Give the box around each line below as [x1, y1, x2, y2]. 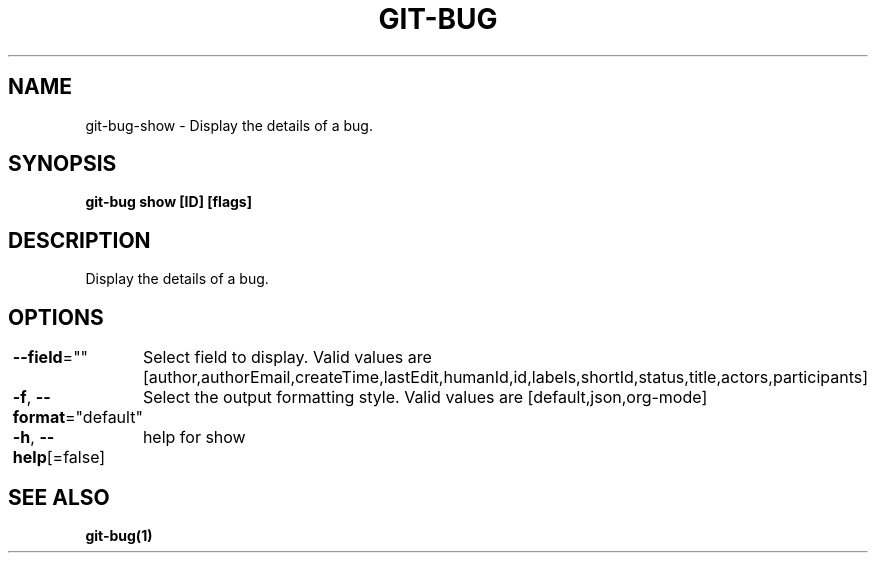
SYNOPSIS [8, 151, 117, 177]
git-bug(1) [85, 526, 153, 544]
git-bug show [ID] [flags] [85, 193, 252, 211]
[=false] [46, 447, 106, 468]
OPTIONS [8, 304, 104, 330]
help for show [142, 427, 246, 448]
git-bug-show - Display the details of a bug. [85, 116, 373, 134]
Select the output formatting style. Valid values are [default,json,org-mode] [142, 387, 708, 408]
